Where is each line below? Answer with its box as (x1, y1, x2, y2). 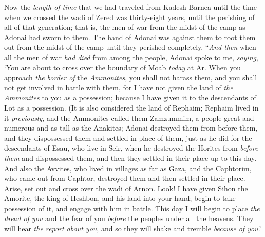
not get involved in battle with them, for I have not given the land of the (4, 82, 233, 93)
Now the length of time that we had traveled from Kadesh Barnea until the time (4, 2, 257, 12)
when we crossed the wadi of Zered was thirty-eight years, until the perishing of (4, 11, 255, 22)
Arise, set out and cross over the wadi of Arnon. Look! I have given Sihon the (4, 183, 248, 193)
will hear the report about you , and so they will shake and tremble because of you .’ (4, 223, 261, 234)
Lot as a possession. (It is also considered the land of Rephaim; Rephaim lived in (4, 102, 259, 113)
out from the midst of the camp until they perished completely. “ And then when (4, 42, 256, 52)
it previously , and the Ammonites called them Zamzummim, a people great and (4, 112, 254, 123)
